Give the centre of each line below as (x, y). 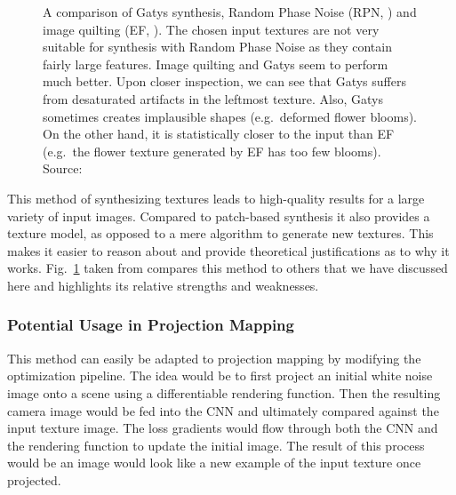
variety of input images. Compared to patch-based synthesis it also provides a (219, 216)
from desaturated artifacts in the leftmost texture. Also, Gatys (213, 98)
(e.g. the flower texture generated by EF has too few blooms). (212, 151)
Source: (63, 168)
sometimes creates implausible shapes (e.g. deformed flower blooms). (230, 116)
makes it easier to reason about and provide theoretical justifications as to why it (228, 250)
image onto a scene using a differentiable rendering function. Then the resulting (224, 392)
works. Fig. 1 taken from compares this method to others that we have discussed (228, 268)
